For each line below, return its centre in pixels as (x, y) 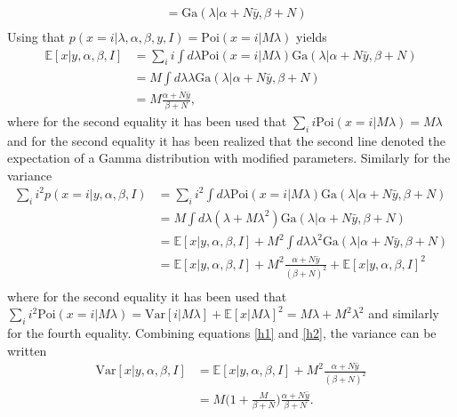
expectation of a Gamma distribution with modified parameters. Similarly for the (229, 158)
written (27, 350)
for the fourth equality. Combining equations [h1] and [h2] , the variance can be (222, 333)
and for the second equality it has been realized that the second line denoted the (227, 140)
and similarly (404, 313)
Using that (36, 37)
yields (312, 37)
